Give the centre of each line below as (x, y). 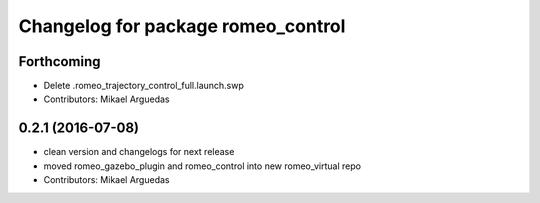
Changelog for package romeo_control (182, 26)
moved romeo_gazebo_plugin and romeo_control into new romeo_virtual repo (202, 166)
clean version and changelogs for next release (139, 152)
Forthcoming (59, 61)
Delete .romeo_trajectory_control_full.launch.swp (144, 86)
